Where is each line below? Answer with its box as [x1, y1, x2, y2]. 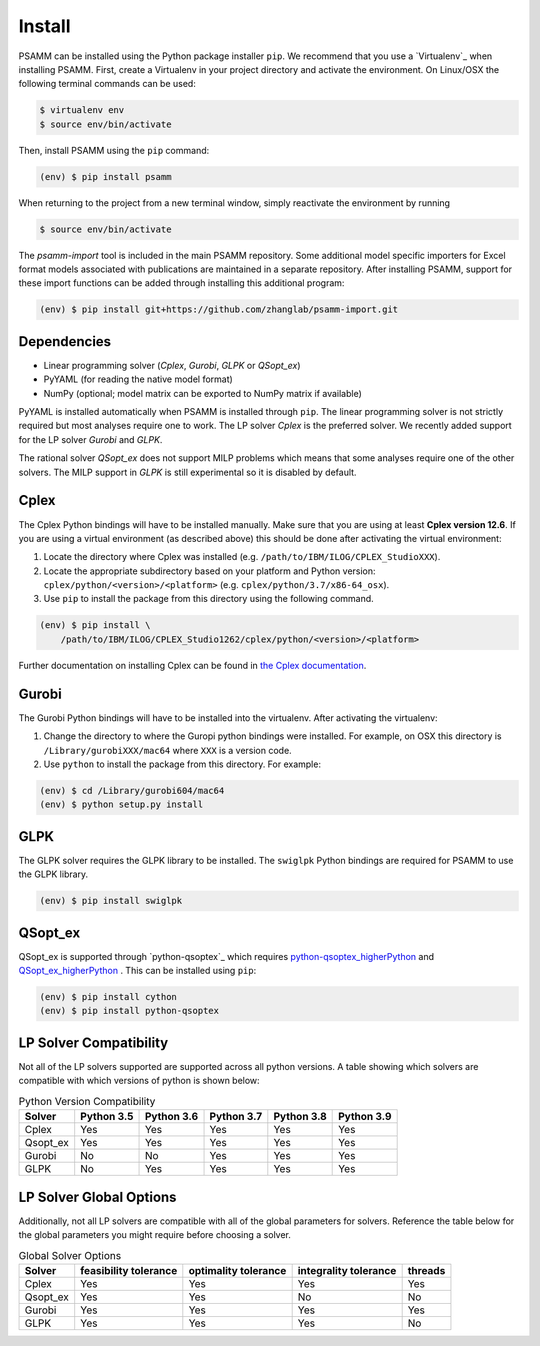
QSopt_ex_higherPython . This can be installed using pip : [18, 965, 257, 977]
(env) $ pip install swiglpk [39, 895, 183, 907]
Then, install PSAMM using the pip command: [18, 144, 210, 156]
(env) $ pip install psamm [39, 171, 172, 182]
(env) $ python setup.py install [39, 799, 204, 810]
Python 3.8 [273, 1110, 327, 1124]
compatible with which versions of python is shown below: [18, 1075, 260, 1087]
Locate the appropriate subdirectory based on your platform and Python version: [43, 565, 376, 577]
